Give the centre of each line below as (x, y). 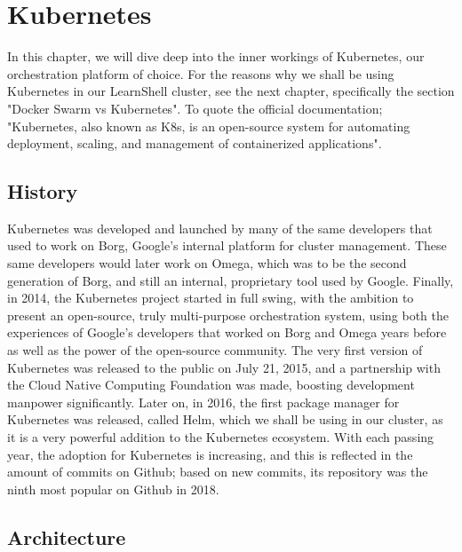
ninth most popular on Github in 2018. (113, 489)
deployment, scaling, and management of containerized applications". (195, 143)
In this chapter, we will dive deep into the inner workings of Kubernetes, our (216, 56)
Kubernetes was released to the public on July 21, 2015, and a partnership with (224, 367)
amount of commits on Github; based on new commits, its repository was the (218, 472)
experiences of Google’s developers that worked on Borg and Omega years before (227, 332)
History (43, 191)
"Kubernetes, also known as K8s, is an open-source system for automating (209, 126)
